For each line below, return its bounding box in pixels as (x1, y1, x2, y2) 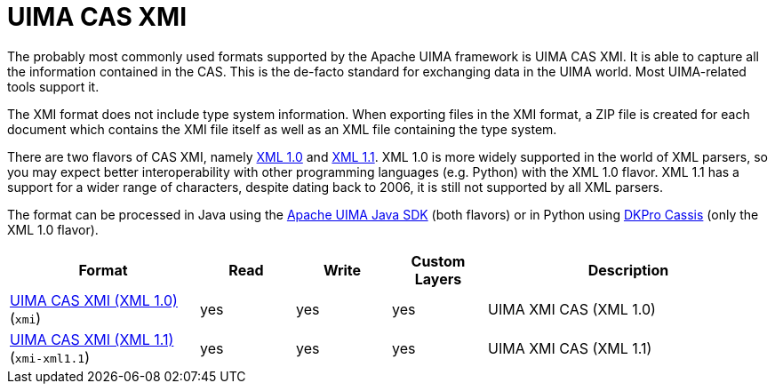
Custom (411, 251, 466, 270)
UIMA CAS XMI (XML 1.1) (10, 330, 174, 348)
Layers (414, 269, 462, 288)
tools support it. (7, 78, 100, 94)
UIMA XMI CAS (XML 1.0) (488, 299, 656, 318)
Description (587, 260, 669, 279)
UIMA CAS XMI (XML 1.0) (10, 291, 178, 309)
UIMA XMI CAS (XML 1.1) (488, 339, 652, 357)
